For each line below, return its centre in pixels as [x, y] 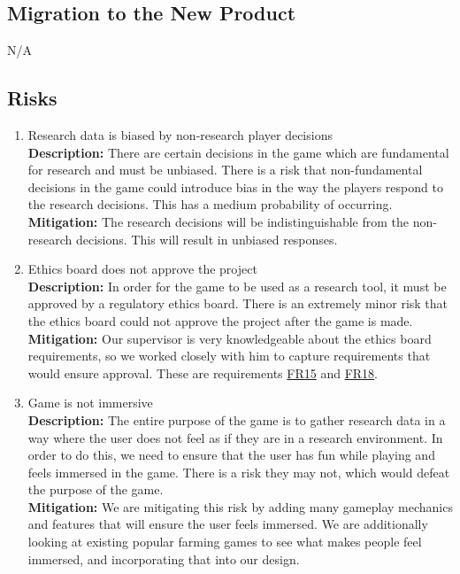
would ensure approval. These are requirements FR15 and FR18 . [203, 372]
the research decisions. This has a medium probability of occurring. [210, 204]
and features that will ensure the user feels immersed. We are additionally [228, 524]
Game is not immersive [90, 403]
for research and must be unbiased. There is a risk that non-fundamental [225, 170]
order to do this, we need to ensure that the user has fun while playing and [231, 455]
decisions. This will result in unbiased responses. [207, 239]
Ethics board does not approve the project [142, 269]
